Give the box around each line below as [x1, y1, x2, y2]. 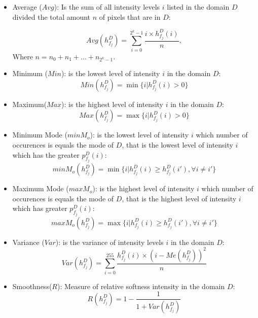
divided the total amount [12, 11, 91, 22]
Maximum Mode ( [12, 183, 69, 194]
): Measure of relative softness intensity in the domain [57, 280, 225, 291]
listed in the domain [167, 2, 230, 12]
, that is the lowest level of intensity [122, 139, 233, 150]
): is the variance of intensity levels [55, 236, 164, 247]
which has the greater [12, 149, 80, 160]
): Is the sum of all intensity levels [54, 2, 160, 12]
